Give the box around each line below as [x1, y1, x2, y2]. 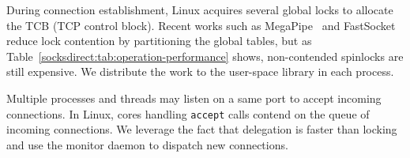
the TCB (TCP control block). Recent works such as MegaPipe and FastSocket [6, 17, 396, 33]
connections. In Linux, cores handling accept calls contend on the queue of [6, 105, 370, 122]
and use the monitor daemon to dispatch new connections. [6, 136, 288, 152]
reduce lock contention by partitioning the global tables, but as [6, 32, 312, 49]
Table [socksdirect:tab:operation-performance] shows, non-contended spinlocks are [6, 47, 404, 64]
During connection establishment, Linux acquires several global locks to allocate [6, 2, 393, 17]
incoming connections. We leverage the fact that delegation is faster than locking [6, 121, 397, 137]
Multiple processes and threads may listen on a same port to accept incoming [6, 89, 382, 106]
